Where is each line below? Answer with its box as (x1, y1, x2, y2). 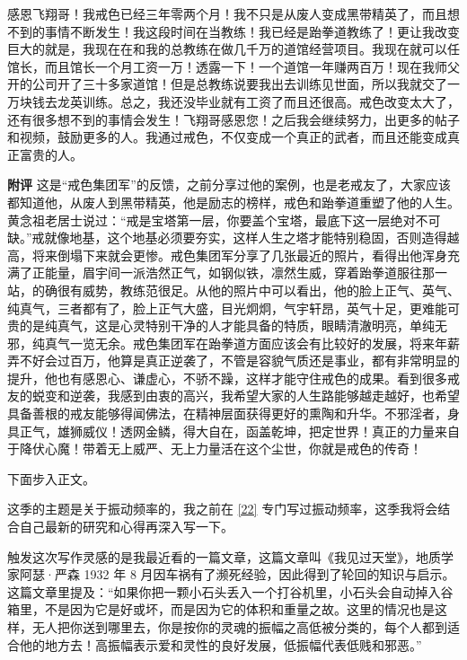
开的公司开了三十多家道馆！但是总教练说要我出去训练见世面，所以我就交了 (7, 75, 447, 93)
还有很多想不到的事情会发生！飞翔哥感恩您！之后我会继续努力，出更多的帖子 (7, 110, 460, 128)
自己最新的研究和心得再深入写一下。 (19, 517, 233, 536)
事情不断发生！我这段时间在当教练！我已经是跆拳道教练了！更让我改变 (44, 22, 460, 40)
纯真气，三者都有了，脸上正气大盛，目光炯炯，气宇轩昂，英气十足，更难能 (7, 298, 447, 317)
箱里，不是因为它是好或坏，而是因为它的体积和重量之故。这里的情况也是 (7, 600, 435, 619)
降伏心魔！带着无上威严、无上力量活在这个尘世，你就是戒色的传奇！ (19, 439, 422, 458)
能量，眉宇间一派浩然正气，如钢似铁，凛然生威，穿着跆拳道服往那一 (44, 263, 447, 282)
